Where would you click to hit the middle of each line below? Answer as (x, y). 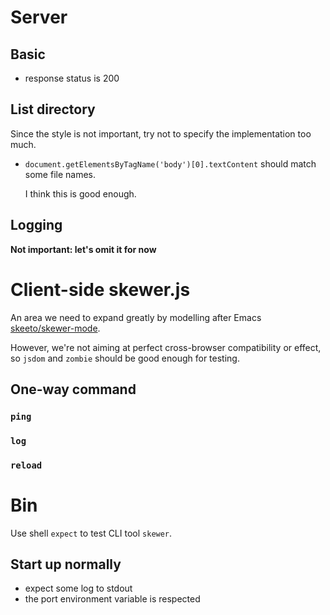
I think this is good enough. (80, 193)
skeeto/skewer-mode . (55, 328)
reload (26, 465)
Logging (36, 225)
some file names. (60, 174)
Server (39, 17)
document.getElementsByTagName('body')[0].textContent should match (170, 163)
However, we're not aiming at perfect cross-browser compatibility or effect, (166, 347)
